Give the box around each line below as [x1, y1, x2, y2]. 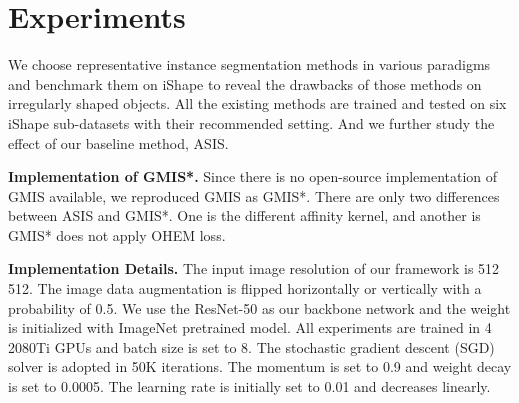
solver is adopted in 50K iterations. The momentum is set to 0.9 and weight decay [8, 356, 512, 377]
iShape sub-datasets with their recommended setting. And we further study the [8, 112, 495, 133]
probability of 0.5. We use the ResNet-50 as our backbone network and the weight [8, 297, 511, 318]
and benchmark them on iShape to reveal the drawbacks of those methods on [8, 73, 482, 94]
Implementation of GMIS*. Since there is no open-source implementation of [8, 166, 498, 187]
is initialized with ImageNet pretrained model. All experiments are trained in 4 [8, 317, 492, 338]
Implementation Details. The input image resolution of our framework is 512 [8, 258, 500, 279]
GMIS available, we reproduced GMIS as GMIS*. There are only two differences [8, 185, 500, 206]
